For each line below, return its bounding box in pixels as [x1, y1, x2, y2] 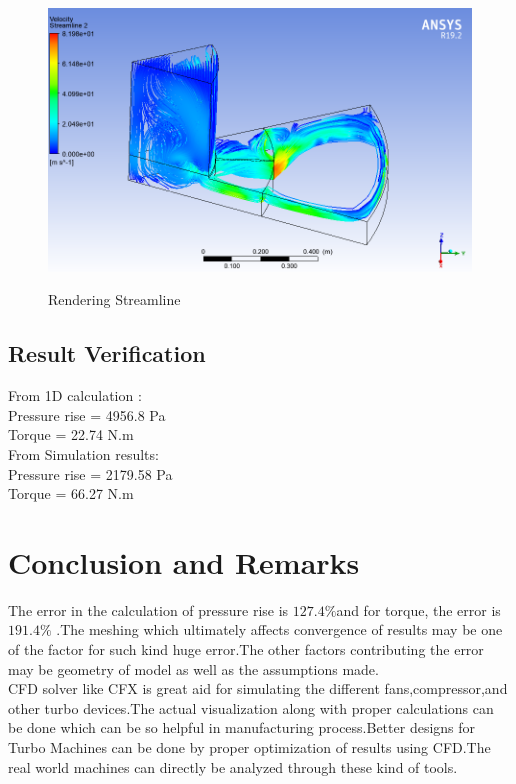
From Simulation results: [8, 443, 159, 464]
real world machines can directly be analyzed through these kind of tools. [8, 756, 458, 777]
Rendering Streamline [48, 289, 181, 310]
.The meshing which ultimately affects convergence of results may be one [56, 619, 503, 640]
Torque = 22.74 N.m [8, 424, 134, 445]
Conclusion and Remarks [8, 541, 360, 582]
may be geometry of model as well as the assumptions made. [8, 658, 379, 679]
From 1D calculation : [8, 385, 142, 406]
